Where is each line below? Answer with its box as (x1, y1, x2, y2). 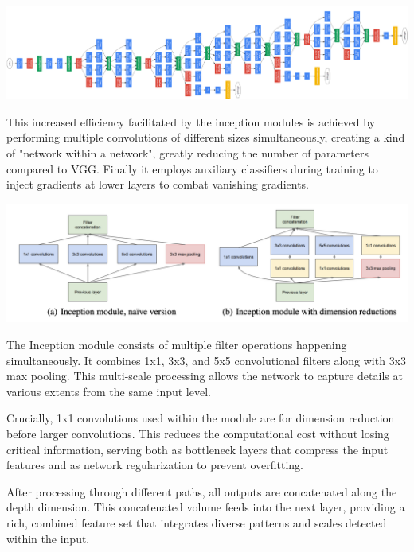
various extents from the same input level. (6, 383, 211, 399)
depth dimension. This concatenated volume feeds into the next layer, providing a (6, 499, 405, 515)
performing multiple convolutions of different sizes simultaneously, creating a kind (6, 129, 405, 146)
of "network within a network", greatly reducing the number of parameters (6, 145, 369, 161)
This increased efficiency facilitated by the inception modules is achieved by (6, 113, 376, 130)
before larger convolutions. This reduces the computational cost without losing (6, 426, 389, 441)
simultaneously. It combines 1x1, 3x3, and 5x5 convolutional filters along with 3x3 (6, 352, 407, 368)
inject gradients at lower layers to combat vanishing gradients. (6, 176, 310, 192)
